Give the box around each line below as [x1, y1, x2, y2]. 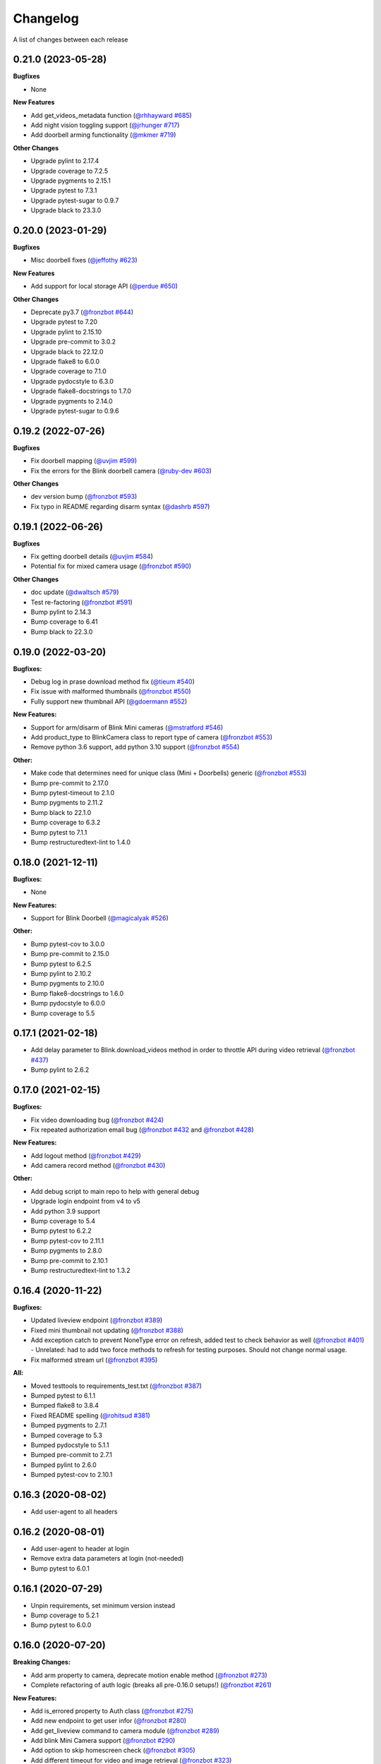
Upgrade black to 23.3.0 [30, 206, 102, 215]
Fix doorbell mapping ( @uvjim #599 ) [30, 457, 138, 465]
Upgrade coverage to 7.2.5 [30, 167, 109, 175]
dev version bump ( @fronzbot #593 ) [30, 493, 138, 501]
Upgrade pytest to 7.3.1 [30, 186, 97, 195]
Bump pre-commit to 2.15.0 [30, 950, 109, 958]
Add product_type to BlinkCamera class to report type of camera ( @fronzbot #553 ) [30, 733, 273, 742]
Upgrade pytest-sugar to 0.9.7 [30, 196, 119, 205]
